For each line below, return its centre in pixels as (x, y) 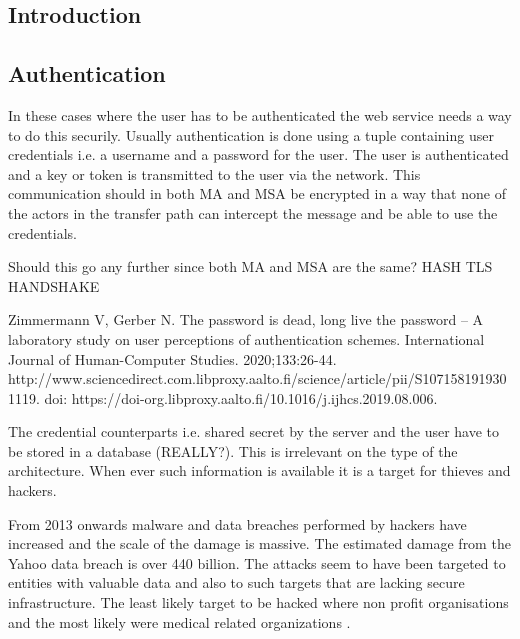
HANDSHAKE (54, 285)
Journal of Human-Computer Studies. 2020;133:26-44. (172, 358)
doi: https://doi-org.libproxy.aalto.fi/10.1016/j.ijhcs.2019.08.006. (241, 397)
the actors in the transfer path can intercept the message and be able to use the (253, 212)
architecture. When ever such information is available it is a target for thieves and (259, 470)
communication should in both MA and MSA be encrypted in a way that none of (257, 193)
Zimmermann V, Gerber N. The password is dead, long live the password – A (246, 319)
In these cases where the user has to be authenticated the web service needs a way (260, 114)
